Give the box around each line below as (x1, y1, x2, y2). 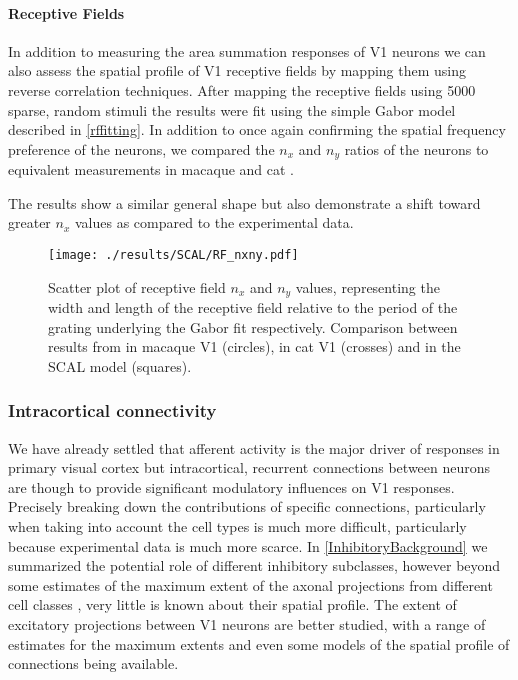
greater (8, 212, 51, 233)
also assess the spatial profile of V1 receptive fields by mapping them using (8, 60, 466, 81)
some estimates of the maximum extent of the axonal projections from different (8, 574, 493, 595)
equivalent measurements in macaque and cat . (8, 159, 295, 180)
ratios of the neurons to (344, 138, 489, 159)
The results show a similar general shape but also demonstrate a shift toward (8, 192, 481, 213)
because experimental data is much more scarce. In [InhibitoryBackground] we (8, 535, 488, 556)
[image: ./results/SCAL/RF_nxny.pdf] (48, 248, 299, 262)
